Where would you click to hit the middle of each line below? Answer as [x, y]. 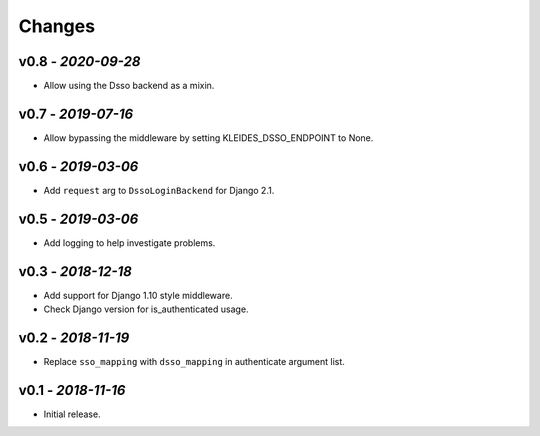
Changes [56, 26]
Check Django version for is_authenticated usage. [146, 309]
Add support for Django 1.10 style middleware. [138, 295]
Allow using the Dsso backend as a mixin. [129, 86]
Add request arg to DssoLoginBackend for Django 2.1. [159, 190]
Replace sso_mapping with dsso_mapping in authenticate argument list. [194, 361]
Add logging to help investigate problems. [129, 242]
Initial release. [72, 414]
